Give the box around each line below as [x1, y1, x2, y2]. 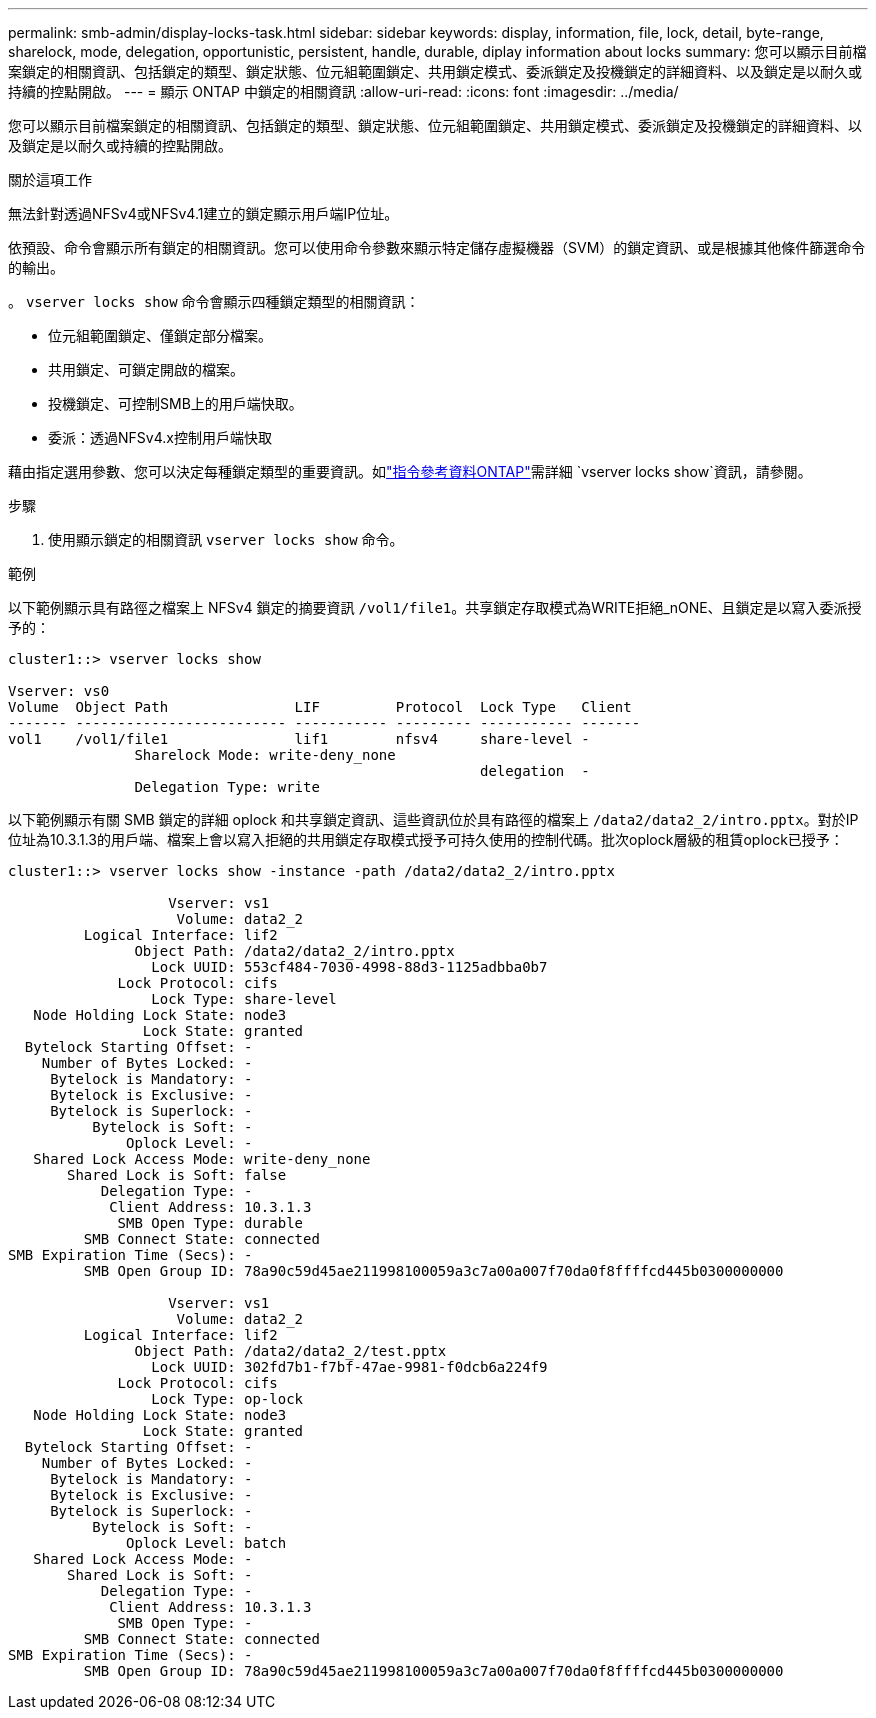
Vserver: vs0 [8, 683, 110, 699]
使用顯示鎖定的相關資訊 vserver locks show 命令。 [48, 531, 404, 548]
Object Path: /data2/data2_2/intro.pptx [134, 943, 455, 959]
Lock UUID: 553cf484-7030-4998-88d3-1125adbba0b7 [151, 959, 548, 975]
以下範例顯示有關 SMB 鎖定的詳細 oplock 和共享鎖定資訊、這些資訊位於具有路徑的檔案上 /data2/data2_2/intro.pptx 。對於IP [8, 811, 859, 828]
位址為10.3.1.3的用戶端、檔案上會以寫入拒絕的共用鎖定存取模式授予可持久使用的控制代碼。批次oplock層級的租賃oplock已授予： [8, 831, 844, 848]
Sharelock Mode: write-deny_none [134, 747, 396, 763]
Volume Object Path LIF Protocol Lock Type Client [8, 699, 632, 715]
